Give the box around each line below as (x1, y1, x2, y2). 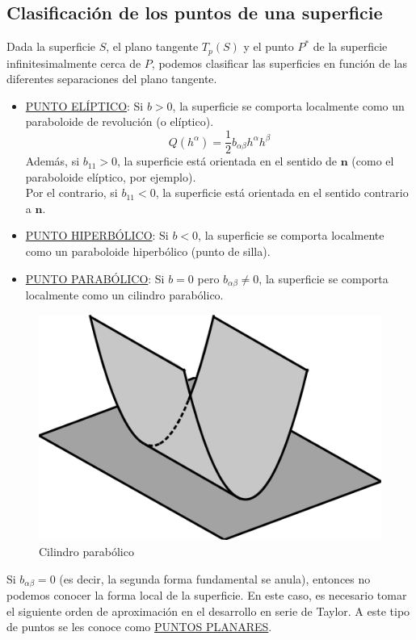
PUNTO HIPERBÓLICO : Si (25, 227, 169, 244)
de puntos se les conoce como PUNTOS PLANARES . (6, 618, 272, 635)
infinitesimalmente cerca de (6, 54, 141, 71)
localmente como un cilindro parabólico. (25, 287, 224, 303)
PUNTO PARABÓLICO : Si (25, 270, 165, 287)
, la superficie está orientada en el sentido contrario (155, 184, 409, 201)
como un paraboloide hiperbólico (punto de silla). (25, 243, 271, 260)
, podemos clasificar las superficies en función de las (151, 54, 408, 71)
